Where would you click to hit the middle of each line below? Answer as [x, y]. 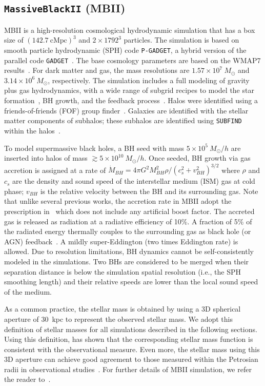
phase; [14, 191]
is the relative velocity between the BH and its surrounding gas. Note [149, 191]
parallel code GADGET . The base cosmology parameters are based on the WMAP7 [132, 60]
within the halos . [32, 130]
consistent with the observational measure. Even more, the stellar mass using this [132, 349]
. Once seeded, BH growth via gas [197, 158]
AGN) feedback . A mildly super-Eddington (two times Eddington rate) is [121, 241]
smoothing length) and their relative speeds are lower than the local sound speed [131, 282]
